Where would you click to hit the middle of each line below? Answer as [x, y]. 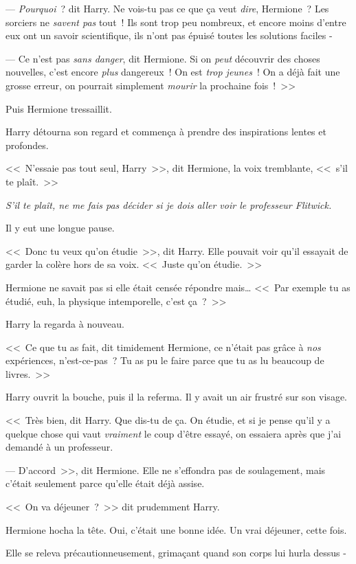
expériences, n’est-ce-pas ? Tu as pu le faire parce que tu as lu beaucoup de [165, 360]
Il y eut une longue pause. [60, 228]
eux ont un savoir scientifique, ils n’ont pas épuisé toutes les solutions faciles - [169, 35]
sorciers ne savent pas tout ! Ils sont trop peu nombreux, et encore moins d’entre [176, 22]
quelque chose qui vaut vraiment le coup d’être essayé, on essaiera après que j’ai [174, 433]
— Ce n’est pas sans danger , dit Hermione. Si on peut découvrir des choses [163, 58]
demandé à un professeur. [59, 447]
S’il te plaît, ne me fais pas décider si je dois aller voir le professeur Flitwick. [169, 204]
